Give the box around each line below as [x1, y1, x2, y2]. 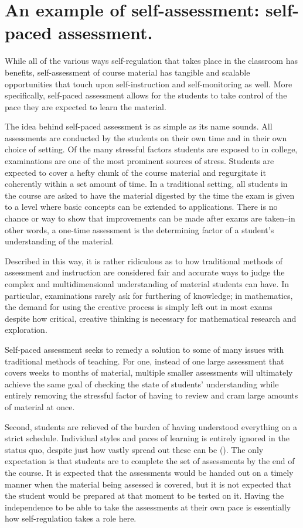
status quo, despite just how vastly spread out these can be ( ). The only [5, 443, 264, 455]
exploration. [5, 323, 47, 336]
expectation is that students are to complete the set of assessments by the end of [5, 455, 295, 467]
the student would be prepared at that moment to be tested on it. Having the [5, 489, 284, 502]
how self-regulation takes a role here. [5, 512, 137, 524]
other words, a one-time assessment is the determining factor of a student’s [5, 223, 274, 236]
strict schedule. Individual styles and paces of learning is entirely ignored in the [5, 432, 290, 444]
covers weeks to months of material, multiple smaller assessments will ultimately [5, 366, 293, 379]
